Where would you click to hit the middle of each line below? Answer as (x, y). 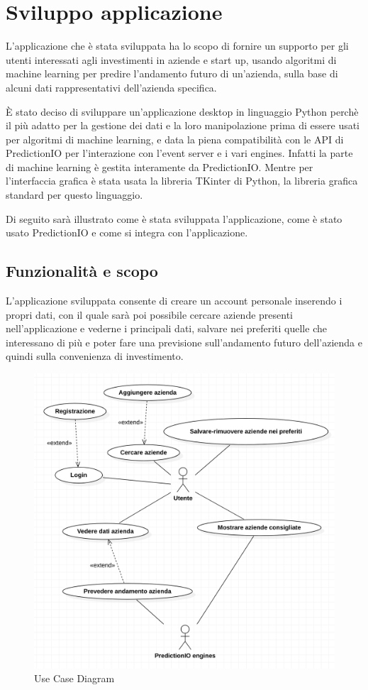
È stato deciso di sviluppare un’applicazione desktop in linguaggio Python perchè (182, 111)
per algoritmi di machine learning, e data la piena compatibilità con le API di (175, 139)
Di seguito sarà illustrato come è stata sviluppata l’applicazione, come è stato (174, 218)
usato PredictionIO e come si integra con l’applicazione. (127, 232)
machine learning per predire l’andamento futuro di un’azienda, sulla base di (172, 73)
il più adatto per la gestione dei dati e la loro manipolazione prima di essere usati (183, 125)
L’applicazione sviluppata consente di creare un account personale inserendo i (174, 301)
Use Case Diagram (74, 678)
